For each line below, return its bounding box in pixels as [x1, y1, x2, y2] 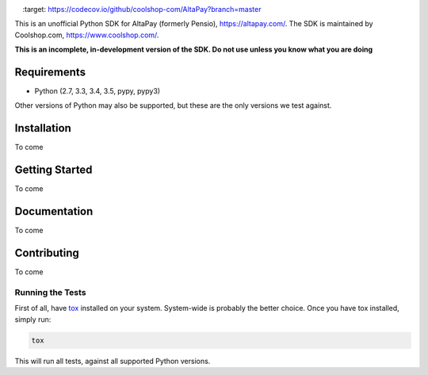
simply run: [14, 314, 52, 324]
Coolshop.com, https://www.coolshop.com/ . [14, 30, 159, 40]
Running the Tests [14, 286, 86, 297]
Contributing [14, 247, 79, 259]
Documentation [14, 205, 94, 218]
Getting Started [14, 163, 93, 177]
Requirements [14, 65, 86, 78]
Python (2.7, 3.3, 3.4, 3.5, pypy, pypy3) [34, 86, 161, 96]
